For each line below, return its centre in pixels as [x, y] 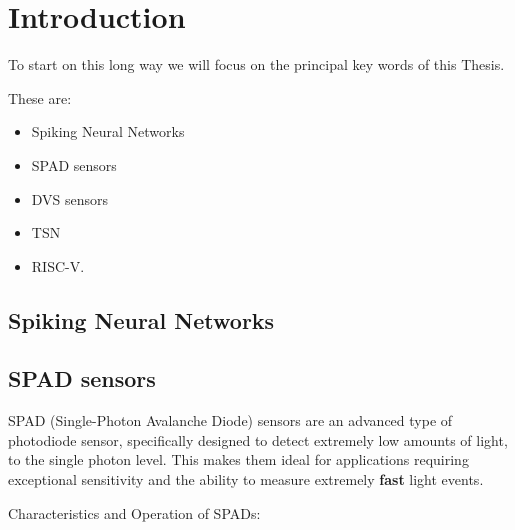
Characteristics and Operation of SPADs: [134, 512]
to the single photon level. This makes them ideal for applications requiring [238, 459]
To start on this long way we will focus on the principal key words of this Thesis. [256, 64]
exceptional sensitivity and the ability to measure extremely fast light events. [246, 479]
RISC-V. [58, 265]
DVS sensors [70, 198]
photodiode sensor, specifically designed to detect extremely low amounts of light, [258, 439]
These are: [40, 97]
